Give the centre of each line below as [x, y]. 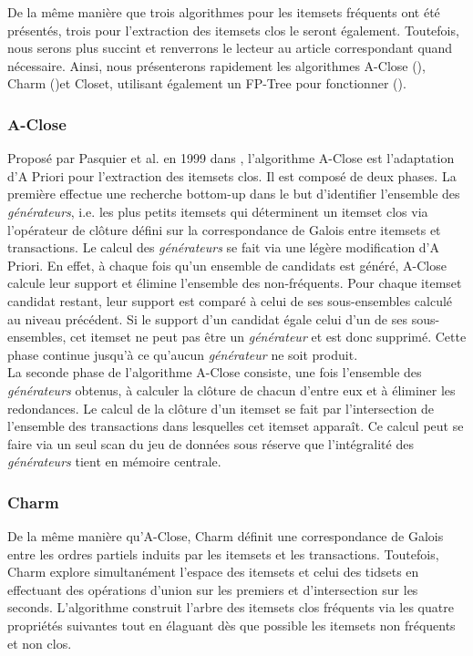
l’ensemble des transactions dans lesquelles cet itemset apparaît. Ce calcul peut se [236, 426]
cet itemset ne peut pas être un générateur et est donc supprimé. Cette [268, 337]
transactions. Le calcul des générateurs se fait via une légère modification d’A [224, 247]
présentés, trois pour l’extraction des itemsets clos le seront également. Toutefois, [233, 30]
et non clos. [40, 643]
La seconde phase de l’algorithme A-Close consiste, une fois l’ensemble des [215, 372]
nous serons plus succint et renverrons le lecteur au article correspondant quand [230, 48]
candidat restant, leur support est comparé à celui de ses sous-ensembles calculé [230, 300]
